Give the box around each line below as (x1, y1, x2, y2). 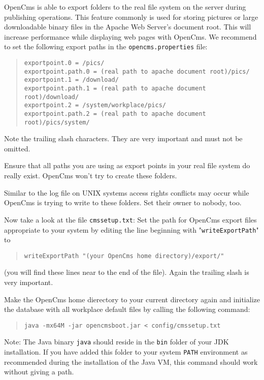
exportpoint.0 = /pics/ (24, 59, 105, 67)
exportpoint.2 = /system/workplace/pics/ (24, 102, 166, 109)
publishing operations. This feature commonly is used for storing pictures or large (4, 11, 258, 22)
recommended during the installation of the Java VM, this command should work (4, 356, 258, 367)
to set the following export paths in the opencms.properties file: (4, 41, 208, 52)
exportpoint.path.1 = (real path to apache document (24, 85, 206, 92)
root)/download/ (24, 93, 79, 101)
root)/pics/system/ (24, 118, 90, 126)
